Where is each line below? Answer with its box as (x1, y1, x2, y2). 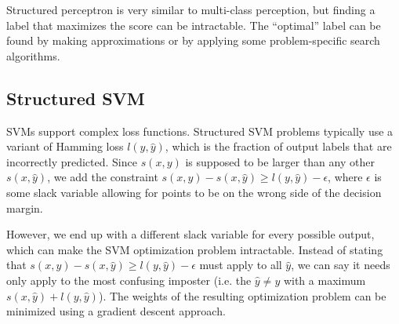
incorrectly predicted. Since (6, 153, 137, 169)
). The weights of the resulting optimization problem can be (98, 287, 386, 304)
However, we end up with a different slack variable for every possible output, (6, 226, 375, 242)
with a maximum (283, 271, 366, 288)
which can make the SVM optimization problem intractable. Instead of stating (6, 241, 383, 257)
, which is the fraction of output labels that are (165, 138, 392, 155)
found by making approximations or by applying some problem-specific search (6, 32, 380, 49)
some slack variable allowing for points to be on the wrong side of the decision (6, 184, 382, 200)
